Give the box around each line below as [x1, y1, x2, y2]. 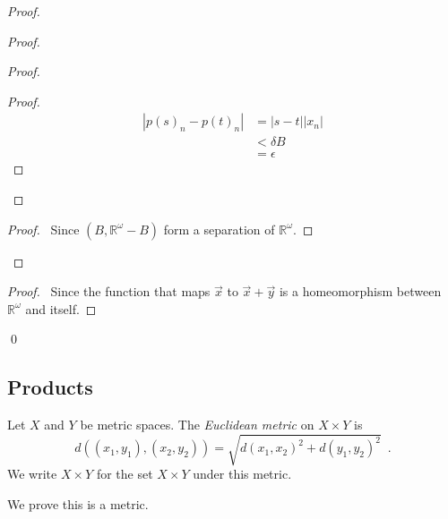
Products [7, 373, 93, 401]
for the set [96, 464, 153, 483]
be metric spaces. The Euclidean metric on [80, 415, 314, 434]
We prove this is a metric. [7, 494, 149, 513]
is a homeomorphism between [279, 282, 442, 301]
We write [7, 464, 57, 483]
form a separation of [163, 219, 275, 238]
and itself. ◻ [25, 299, 97, 318]
